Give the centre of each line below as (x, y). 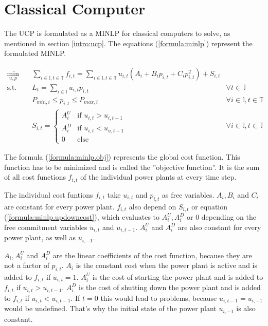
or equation (209, 206)
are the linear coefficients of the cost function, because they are (152, 255)
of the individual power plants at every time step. (158, 177)
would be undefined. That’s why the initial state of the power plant (110, 308)
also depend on (153, 206)
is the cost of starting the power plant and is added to (178, 276)
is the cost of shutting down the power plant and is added (169, 287)
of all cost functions (35, 177)
